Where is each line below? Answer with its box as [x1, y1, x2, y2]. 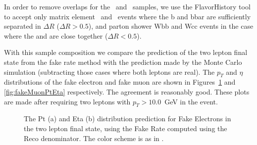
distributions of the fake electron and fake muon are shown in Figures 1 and [4, 77, 236, 87]
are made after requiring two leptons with [4, 96, 131, 106]
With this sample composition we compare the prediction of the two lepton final [4, 47, 248, 57]
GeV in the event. [164, 96, 218, 106]
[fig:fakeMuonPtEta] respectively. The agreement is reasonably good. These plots [4, 86, 250, 97]
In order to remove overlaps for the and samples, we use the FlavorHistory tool [4, 1, 251, 11]
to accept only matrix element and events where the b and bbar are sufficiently [4, 11, 251, 21]
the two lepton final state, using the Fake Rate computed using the [24, 123, 227, 133]
